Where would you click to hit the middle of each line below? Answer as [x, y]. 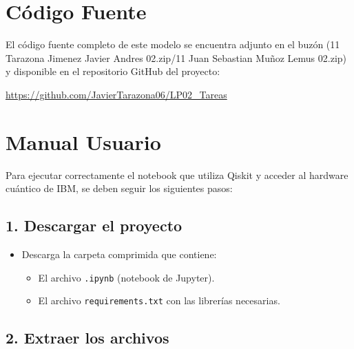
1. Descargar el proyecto [94, 225]
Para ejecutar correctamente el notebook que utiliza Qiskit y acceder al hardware [177, 174]
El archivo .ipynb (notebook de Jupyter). [126, 277]
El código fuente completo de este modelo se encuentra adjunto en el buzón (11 [173, 44]
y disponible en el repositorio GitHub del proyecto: [113, 71]
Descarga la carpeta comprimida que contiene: [119, 254]
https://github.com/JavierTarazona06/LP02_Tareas [116, 94]
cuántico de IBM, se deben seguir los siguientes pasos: [119, 188]
